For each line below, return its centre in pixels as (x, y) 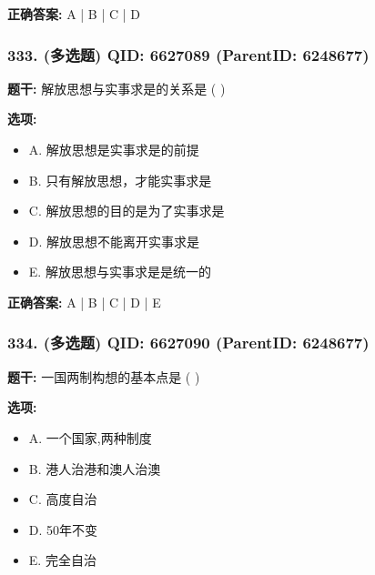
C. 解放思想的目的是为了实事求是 (127, 211)
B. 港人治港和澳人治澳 (95, 468)
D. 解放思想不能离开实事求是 (114, 241)
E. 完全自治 (62, 560)
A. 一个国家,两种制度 (90, 437)
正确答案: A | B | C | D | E (84, 302)
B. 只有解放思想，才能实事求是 (120, 180)
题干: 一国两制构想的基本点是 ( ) (104, 376)
